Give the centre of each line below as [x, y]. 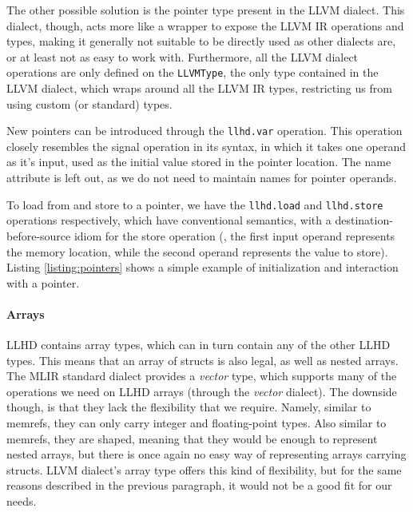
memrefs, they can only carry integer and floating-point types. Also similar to [197, 423]
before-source [39, 235]
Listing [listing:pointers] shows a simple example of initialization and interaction [203, 267]
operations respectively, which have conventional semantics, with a [169, 220]
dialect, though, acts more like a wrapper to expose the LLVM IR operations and [205, 25]
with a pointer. [43, 282]
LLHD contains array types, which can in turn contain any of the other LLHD [199, 345]
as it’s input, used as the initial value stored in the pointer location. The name [199, 162]
